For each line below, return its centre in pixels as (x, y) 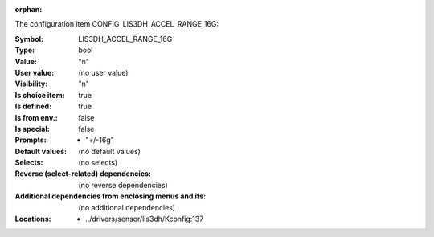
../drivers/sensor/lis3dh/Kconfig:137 (145, 219)
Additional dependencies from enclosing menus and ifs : (111, 196)
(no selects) (98, 163)
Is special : (32, 129)
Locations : (33, 219)
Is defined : (33, 106)
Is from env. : (36, 117)
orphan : (29, 9)
